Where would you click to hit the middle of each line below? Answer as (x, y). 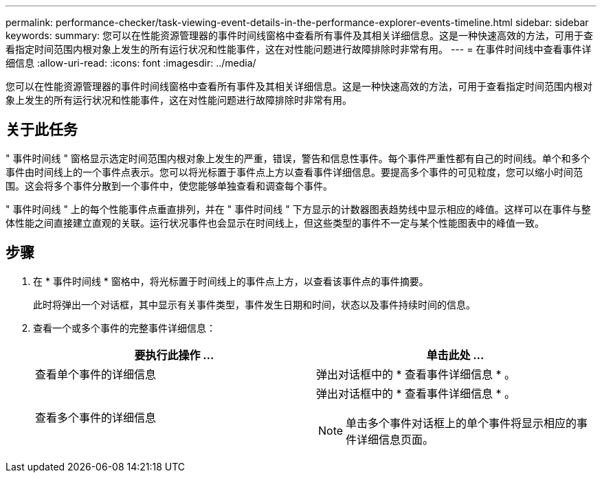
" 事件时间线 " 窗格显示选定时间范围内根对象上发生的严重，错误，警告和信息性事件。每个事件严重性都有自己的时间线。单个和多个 (298, 158)
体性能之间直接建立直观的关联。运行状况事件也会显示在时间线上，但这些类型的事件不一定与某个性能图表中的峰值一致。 (275, 223)
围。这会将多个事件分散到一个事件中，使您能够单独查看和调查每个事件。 (169, 185)
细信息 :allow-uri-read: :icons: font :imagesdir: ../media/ (131, 63)
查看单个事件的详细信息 (96, 374)
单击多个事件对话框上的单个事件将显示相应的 (461, 423)
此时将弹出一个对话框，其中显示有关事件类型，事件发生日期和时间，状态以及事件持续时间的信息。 (254, 304)
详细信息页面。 (395, 439)
